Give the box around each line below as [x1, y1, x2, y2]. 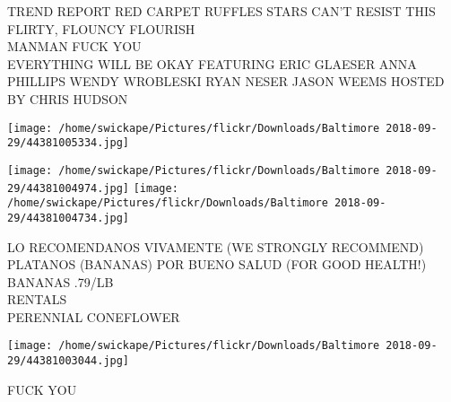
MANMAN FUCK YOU [7, 37, 142, 56]
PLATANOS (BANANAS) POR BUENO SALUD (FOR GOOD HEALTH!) [7, 255, 427, 274]
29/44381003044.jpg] [7, 354, 130, 368]
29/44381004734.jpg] [7, 211, 130, 224]
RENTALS [7, 290, 67, 309]
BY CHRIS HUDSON [7, 89, 128, 108]
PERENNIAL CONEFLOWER [7, 307, 180, 326]
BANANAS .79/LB [7, 272, 114, 291]
